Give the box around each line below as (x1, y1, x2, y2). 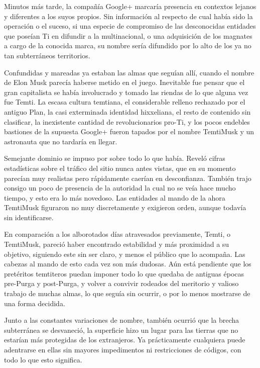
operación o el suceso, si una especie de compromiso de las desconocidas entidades (4, 21, 256, 31)
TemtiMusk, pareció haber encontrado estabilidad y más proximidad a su (4, 239, 229, 249)
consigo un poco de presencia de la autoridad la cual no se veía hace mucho (4, 182, 236, 193)
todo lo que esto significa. (4, 354, 82, 364)
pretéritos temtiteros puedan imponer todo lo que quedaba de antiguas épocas (4, 268, 244, 279)
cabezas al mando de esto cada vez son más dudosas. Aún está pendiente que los (4, 258, 251, 269)
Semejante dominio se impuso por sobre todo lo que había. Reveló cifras (4, 153, 225, 163)
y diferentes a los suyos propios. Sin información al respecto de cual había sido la (4, 11, 253, 21)
